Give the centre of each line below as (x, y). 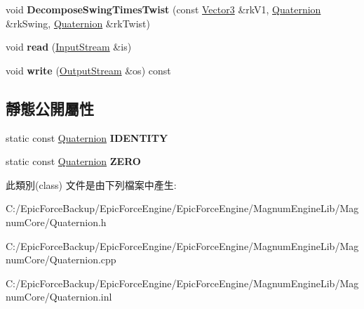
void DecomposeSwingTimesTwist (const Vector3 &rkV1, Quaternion (163, 9)
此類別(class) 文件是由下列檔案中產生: (91, 184)
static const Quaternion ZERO (73, 161)
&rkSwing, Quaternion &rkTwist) (78, 23)
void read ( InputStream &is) (69, 47)
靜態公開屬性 (50, 108)
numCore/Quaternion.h (56, 222)
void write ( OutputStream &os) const (88, 70)
